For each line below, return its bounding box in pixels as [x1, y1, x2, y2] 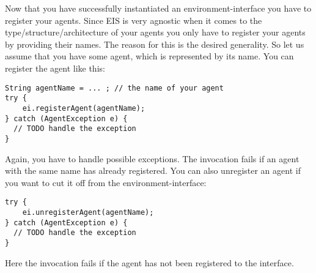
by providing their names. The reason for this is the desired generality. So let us [5, 37, 304, 50]
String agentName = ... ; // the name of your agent [5, 83, 224, 92]
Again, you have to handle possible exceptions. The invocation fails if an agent [5, 152, 299, 165]
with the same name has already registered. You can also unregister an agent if [5, 164, 301, 177]
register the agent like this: [5, 61, 105, 74]
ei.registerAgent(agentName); [22, 103, 145, 113]
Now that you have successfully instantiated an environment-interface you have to [5, 2, 312, 14]
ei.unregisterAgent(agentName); [22, 208, 154, 217]
